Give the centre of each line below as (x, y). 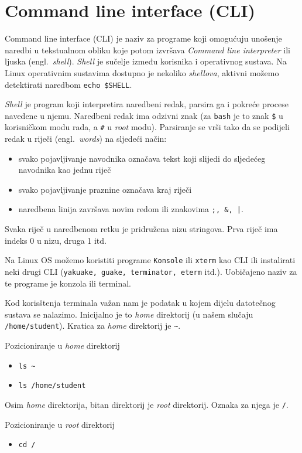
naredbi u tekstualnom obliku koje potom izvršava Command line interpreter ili (147, 50)
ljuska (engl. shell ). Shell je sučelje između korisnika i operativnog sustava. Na (146, 61)
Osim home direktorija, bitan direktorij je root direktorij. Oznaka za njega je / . (147, 404)
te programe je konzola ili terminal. (68, 283)
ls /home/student (52, 386)
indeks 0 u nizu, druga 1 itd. (56, 240)
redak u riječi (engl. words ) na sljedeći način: (86, 139)
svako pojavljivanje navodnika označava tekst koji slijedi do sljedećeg (142, 158)
